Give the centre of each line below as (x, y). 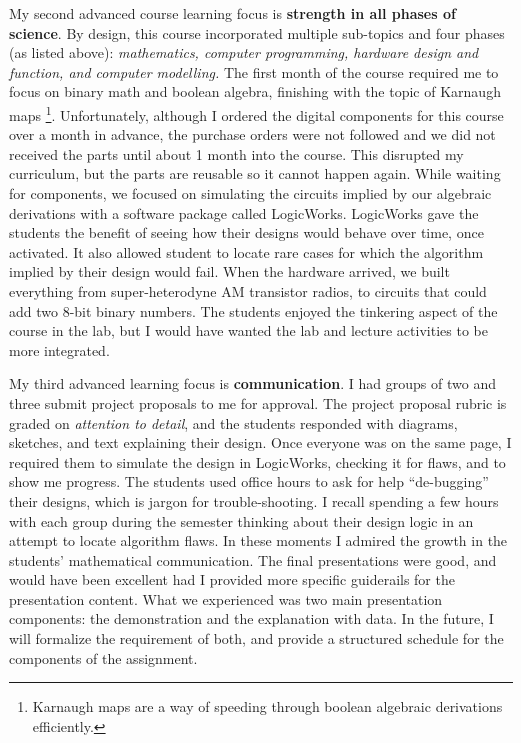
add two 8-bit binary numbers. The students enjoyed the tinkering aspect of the (253, 310)
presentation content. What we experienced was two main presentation (226, 598)
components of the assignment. (103, 657)
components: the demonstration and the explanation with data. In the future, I (251, 618)
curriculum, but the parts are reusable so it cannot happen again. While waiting (255, 173)
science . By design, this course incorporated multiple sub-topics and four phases (257, 32)
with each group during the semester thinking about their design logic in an (241, 520)
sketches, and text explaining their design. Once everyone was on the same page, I (260, 442)
